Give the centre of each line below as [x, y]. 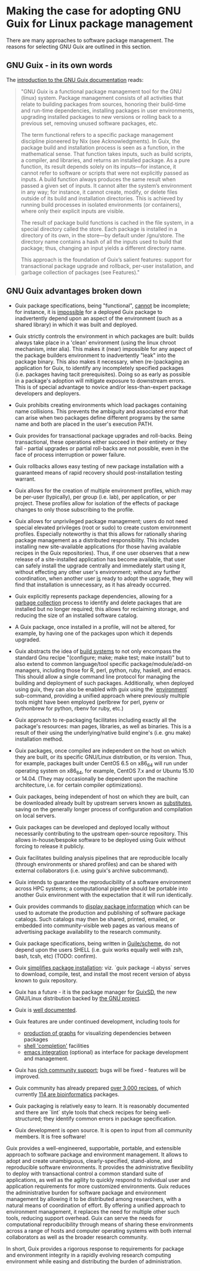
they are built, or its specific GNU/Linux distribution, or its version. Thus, [104, 757]
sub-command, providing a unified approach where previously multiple [102, 695]
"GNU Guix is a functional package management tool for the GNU [101, 91]
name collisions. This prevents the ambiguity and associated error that [101, 411]
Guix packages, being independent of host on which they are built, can [102, 797]
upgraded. [27, 639]
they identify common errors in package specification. [110, 1119]
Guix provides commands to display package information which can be [102, 906]
